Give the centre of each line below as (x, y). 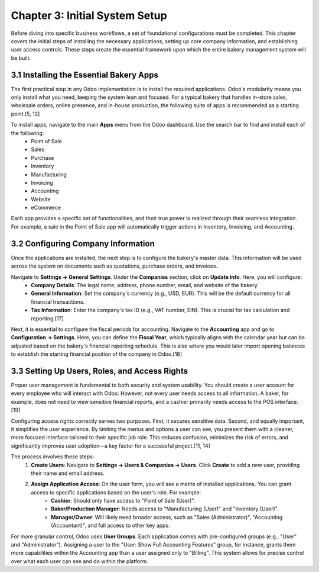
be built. (21, 58)
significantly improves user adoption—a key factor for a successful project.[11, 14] (111, 446)
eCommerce (46, 208)
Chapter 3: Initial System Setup (89, 15)
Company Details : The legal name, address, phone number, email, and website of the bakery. (145, 285)
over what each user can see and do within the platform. (80, 561)
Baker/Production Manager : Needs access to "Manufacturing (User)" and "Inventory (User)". (165, 509)
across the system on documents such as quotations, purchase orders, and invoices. (114, 266)
